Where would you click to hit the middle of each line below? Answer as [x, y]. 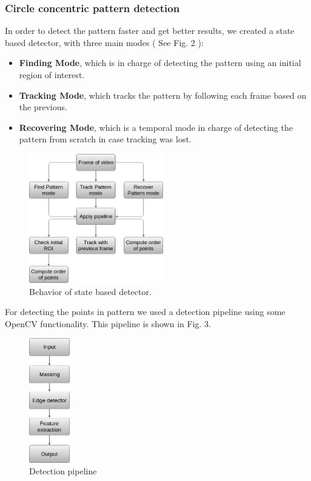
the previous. [43, 107]
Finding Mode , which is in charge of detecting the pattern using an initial [160, 63]
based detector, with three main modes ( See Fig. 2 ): [104, 42]
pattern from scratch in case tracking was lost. [105, 139]
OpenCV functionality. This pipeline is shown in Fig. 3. [108, 323]
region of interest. [52, 75]
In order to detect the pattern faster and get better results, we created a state [150, 31]
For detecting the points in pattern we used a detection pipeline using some [145, 312]
